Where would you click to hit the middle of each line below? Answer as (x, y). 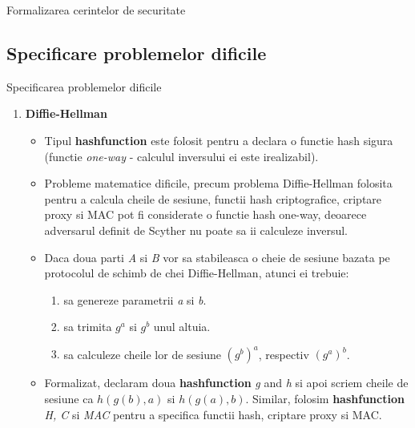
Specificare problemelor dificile (137, 52)
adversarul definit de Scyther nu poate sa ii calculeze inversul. (196, 230)
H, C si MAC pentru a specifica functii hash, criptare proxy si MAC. (213, 414)
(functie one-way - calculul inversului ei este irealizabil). (181, 156)
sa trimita (88, 327)
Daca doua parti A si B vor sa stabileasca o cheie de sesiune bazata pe (217, 257)
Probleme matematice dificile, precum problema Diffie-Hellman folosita (218, 183)
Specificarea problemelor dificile (84, 86)
